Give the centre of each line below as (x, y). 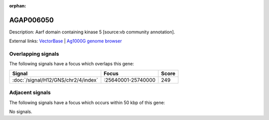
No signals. (21, 112)
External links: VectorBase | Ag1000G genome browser (66, 41)
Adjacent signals (30, 93)
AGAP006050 (32, 20)
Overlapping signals (34, 54)
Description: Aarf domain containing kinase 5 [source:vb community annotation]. (92, 32)
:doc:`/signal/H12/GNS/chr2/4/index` (55, 80)
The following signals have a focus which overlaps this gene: (72, 64)
